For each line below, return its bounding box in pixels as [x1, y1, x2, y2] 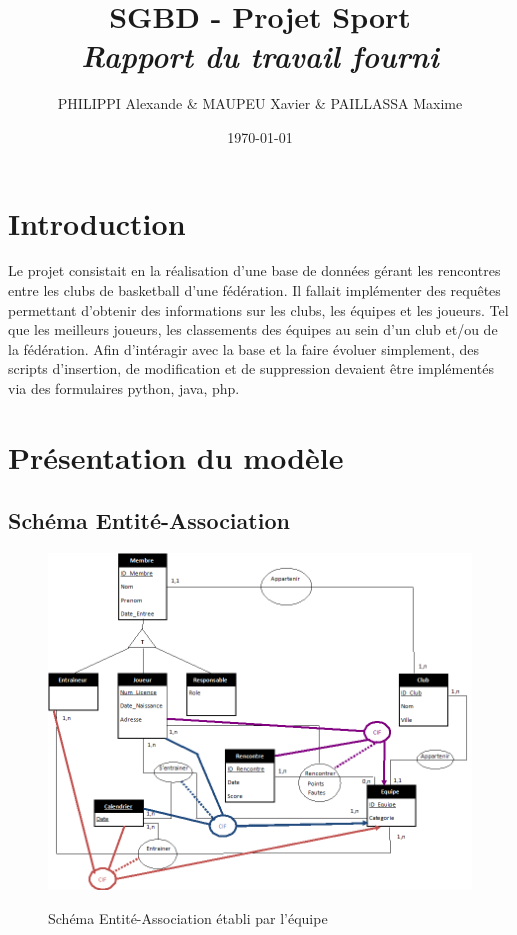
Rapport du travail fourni [81, 35, 439, 77]
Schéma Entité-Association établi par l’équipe [48, 907, 328, 928]
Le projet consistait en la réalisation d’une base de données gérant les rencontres [8, 260, 501, 281]
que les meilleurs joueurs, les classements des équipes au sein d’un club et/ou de [8, 319, 498, 340]
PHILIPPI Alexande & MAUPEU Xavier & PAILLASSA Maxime [57, 93, 463, 114]
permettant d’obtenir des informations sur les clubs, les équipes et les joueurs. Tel [8, 299, 509, 320]
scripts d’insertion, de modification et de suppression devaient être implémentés [8, 358, 495, 379]
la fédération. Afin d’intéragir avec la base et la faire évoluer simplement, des [8, 338, 479, 359]
